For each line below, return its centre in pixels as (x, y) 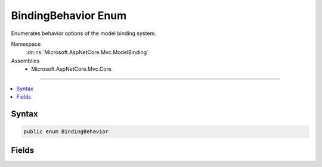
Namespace (26, 44)
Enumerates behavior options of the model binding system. (83, 33)
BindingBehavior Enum (69, 15)
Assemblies (25, 61)
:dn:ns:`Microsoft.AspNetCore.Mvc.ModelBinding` (87, 52)
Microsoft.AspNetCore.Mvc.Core (71, 69)
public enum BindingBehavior (66, 131)
